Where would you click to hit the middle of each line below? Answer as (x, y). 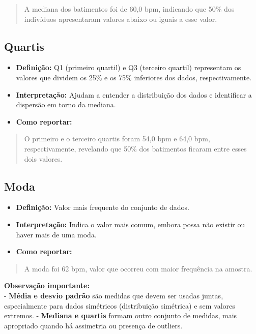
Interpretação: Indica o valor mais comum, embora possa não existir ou (131, 224)
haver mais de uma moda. (56, 234)
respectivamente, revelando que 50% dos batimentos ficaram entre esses (135, 148)
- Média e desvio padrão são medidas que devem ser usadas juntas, (114, 295)
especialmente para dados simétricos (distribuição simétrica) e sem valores (120, 305)
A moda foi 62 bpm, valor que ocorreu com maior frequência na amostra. (138, 268)
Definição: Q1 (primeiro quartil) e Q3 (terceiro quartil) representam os (129, 67)
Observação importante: (47, 285)
